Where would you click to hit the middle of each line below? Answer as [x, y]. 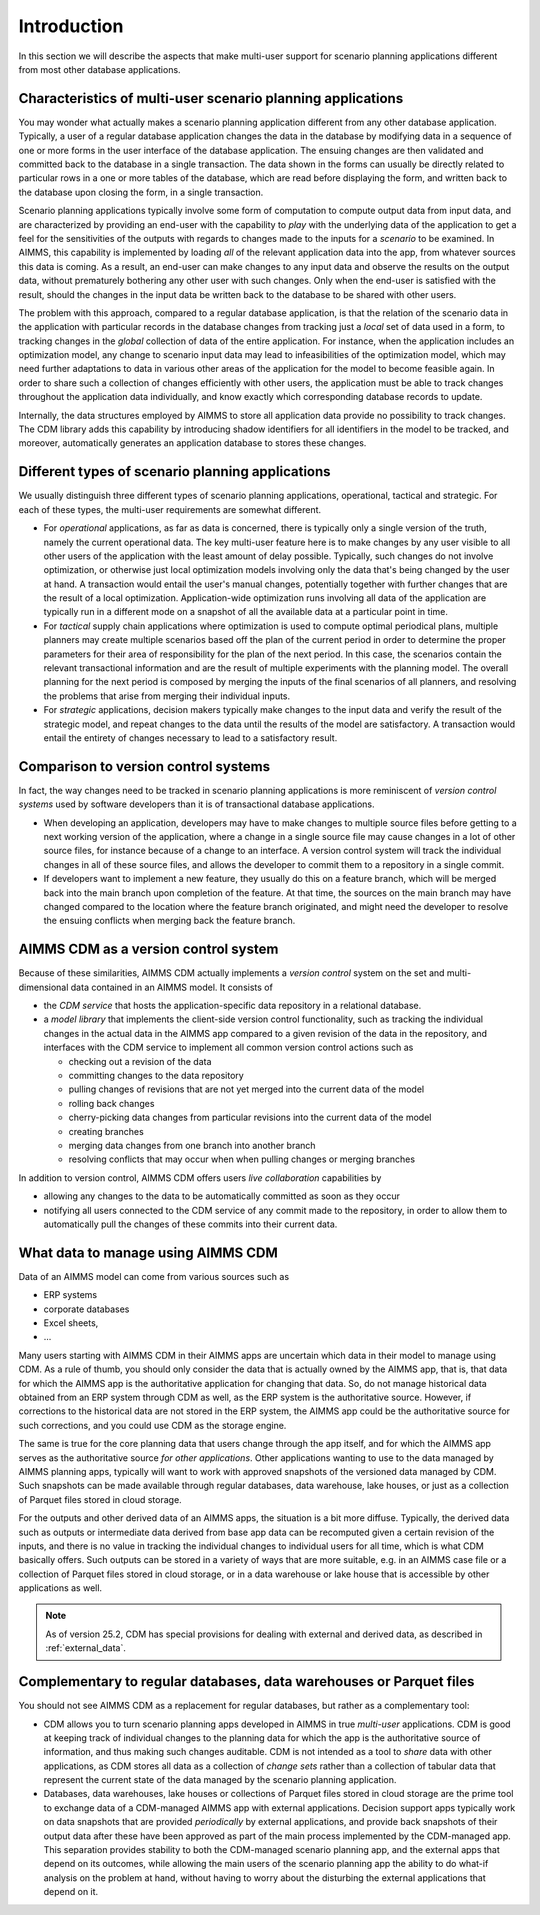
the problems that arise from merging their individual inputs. [167, 696]
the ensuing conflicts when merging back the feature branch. [169, 921]
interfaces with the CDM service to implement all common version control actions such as [228, 1047]
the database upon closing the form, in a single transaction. [141, 192]
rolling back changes [111, 1103]
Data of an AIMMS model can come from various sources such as [154, 1276]
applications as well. [60, 1588]
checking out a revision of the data [140, 1061]
